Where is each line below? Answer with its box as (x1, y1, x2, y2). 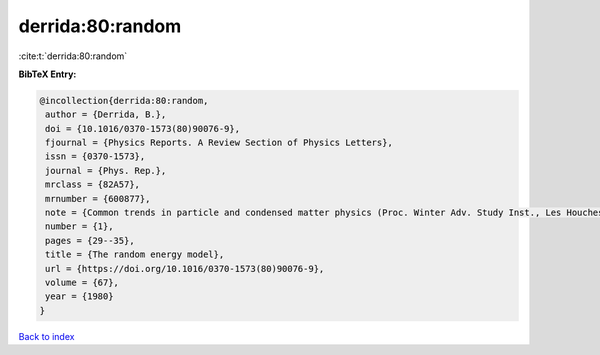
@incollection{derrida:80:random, (39, 95, 209, 106)
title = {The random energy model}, (45, 249, 225, 260)
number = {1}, (45, 221, 114, 232)
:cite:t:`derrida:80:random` (18, 50, 128, 62)
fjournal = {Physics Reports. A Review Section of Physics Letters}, (45, 137, 394, 149)
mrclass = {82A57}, (45, 179, 140, 190)
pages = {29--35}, (45, 235, 135, 246)
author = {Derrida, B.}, (45, 109, 167, 120)
